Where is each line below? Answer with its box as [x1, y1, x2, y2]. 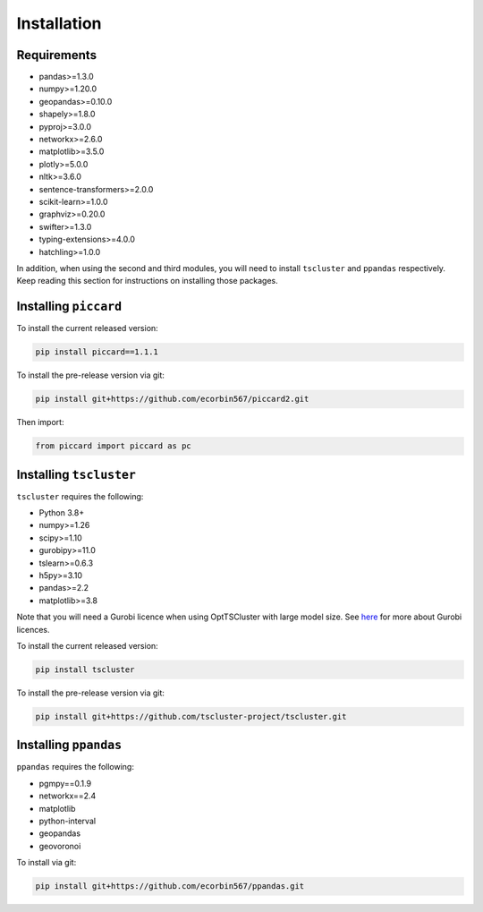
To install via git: [16, 857, 77, 868]
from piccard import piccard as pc [35, 441, 191, 451]
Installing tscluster [16, 466, 136, 482]
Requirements [16, 47, 97, 63]
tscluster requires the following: [16, 490, 144, 501]
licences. [16, 624, 50, 635]
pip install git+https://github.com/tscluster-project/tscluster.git [35, 712, 347, 721]
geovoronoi [38, 840, 81, 851]
